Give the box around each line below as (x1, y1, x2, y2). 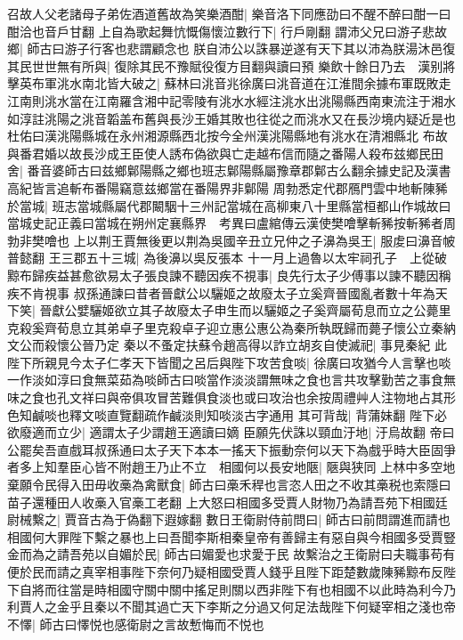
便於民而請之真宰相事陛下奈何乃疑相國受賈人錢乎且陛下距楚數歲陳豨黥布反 (7, 563, 443, 580)
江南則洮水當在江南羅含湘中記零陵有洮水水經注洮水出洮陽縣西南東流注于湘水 (7, 91, 456, 109)
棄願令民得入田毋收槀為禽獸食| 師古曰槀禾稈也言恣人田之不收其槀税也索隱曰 (7, 475, 451, 494)
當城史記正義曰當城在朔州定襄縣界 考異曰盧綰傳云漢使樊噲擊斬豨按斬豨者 (7, 214, 443, 232)
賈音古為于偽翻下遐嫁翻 (64, 510, 202, 529)
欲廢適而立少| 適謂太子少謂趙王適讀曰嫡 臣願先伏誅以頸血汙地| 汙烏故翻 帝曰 (7, 423, 455, 442)
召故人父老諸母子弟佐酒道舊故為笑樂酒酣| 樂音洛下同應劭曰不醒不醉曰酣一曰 (7, 4, 451, 22)
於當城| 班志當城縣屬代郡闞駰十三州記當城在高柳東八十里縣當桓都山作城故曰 (7, 196, 451, 215)
